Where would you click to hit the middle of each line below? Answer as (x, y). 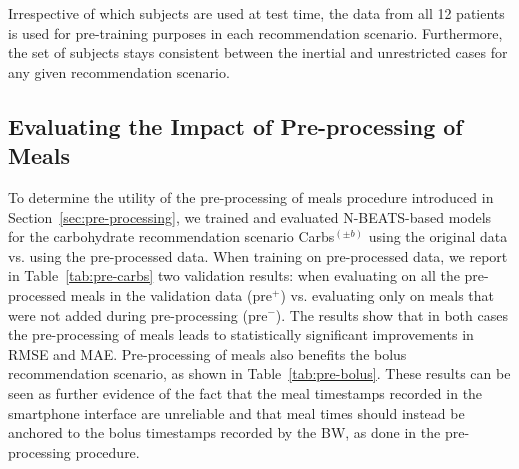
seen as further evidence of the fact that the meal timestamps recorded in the (245, 392)
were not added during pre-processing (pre (138, 314)
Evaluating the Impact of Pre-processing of (235, 125)
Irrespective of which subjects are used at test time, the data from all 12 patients (256, 13)
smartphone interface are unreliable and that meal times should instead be (236, 412)
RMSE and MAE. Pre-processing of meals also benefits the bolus (207, 353)
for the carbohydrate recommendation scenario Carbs (171, 236)
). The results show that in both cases (391, 314)
